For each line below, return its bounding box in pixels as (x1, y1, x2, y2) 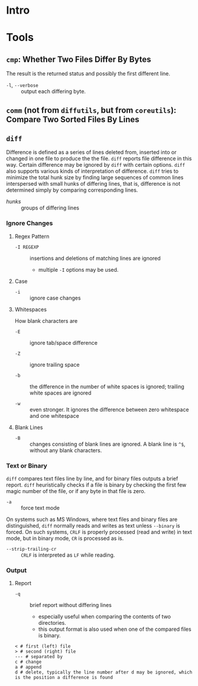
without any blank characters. (29, 446, 102, 454)
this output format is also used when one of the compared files (38, 625, 191, 633)
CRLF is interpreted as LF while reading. (21, 551, 115, 558)
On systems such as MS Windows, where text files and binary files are (6, 516, 178, 523)
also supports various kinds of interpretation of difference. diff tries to (6, 167, 179, 175)
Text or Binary (6, 461, 47, 469)
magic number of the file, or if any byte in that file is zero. (6, 487, 146, 494)
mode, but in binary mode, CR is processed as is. (6, 535, 124, 542)
